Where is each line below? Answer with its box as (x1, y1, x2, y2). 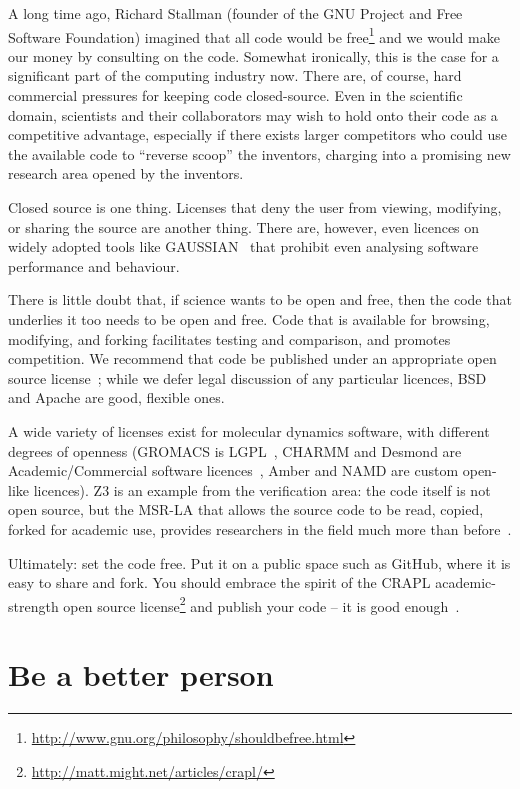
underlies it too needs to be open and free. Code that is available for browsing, (8, 308, 490, 329)
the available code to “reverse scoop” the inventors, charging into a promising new (8, 143, 511, 164)
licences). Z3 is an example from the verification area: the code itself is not (33, 479, 491, 500)
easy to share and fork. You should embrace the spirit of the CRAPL (8, 572, 431, 593)
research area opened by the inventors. (8, 163, 244, 184)
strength (8, 595, 59, 616)
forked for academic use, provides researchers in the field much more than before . (8, 518, 512, 539)
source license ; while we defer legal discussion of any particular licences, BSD (8, 367, 487, 388)
